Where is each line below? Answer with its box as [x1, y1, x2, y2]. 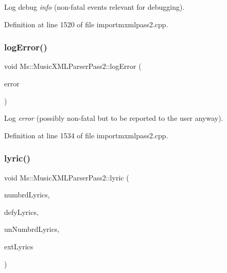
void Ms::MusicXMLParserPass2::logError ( [4, 61, 142, 71]
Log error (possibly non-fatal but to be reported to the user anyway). [4, 113, 223, 123]
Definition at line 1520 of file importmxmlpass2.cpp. [4, 19, 168, 29]
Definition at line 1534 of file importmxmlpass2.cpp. [4, 130, 168, 140]
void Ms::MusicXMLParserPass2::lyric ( [4, 172, 129, 183]
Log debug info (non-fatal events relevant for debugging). [4, 2, 185, 12]
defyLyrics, [4, 206, 39, 217]
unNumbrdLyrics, [4, 224, 60, 234]
